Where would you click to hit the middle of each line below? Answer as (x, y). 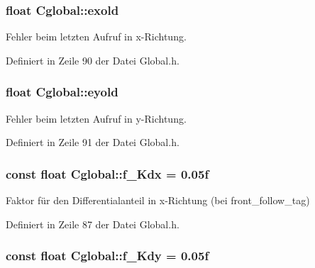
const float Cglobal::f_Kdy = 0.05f (107, 256)
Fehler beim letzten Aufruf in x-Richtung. (96, 37)
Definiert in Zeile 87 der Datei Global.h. (93, 224)
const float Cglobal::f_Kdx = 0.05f (107, 173)
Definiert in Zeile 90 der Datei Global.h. (93, 60)
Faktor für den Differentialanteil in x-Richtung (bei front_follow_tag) (158, 200)
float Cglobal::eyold (62, 92)
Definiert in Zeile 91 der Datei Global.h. (93, 142)
